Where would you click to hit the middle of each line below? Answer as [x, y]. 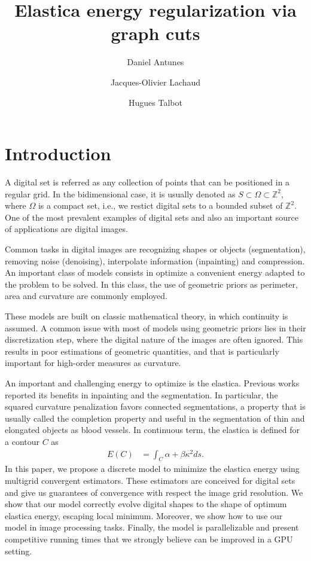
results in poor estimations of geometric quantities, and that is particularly [142, 351]
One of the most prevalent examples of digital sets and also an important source [152, 217]
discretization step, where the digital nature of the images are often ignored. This [154, 339]
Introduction [58, 153]
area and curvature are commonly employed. [86, 296]
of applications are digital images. [66, 229]
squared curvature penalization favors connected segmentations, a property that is [155, 406]
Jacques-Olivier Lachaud [155, 82]
